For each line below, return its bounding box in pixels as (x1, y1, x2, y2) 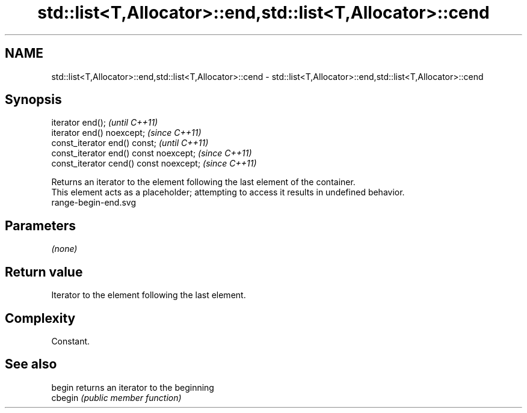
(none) (51, 243, 78, 254)
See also (5, 356, 57, 372)
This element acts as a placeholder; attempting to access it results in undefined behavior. (51, 187, 405, 198)
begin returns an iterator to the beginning (51, 382, 214, 393)
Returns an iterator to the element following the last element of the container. (51, 177, 356, 188)
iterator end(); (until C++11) (51, 117, 158, 128)
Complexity (5, 310, 76, 326)
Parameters (5, 218, 76, 233)
